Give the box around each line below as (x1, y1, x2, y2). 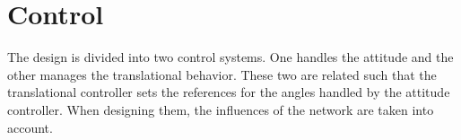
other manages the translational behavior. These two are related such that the (7, 65, 437, 83)
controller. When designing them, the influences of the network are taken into (7, 100, 434, 118)
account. (7, 118, 53, 136)
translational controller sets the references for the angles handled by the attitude (7, 83, 450, 101)
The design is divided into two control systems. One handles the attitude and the (7, 48, 454, 66)
